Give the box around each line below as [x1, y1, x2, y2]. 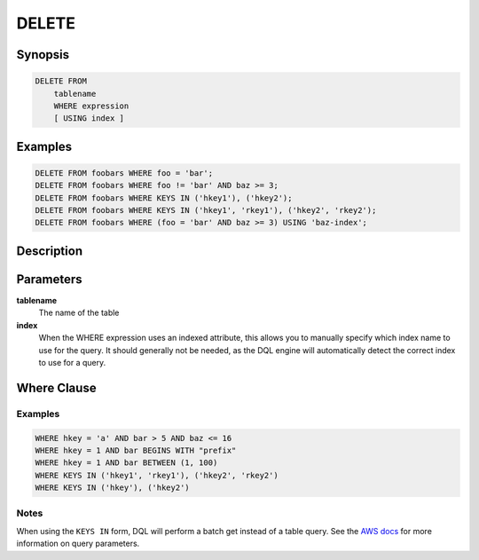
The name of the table [38, 307, 120, 319]
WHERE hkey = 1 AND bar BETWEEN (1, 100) [35, 458, 218, 468]
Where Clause [16, 380, 97, 395]
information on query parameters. [16, 538, 140, 549]
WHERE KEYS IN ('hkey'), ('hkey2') [35, 483, 190, 493]
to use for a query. [38, 357, 106, 367]
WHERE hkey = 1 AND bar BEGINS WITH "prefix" [35, 445, 237, 455]
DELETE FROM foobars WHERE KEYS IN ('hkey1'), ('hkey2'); [35, 193, 293, 203]
